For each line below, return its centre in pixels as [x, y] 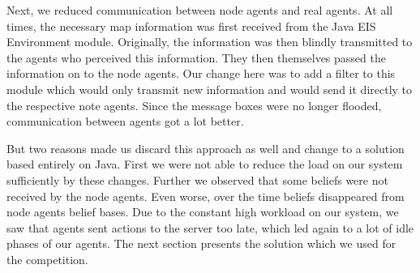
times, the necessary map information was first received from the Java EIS [191, 26]
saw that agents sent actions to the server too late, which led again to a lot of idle [210, 227]
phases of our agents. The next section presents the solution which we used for [201, 243]
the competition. [47, 259]
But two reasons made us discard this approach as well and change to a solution [206, 148]
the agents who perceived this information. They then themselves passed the [196, 57]
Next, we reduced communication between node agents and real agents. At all [200, 10]
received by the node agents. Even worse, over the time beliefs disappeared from [206, 196]
